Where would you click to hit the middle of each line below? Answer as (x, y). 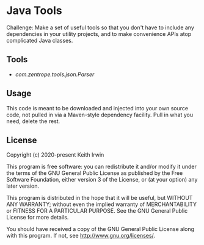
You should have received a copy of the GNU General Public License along (100, 229)
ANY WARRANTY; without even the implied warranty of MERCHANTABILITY (102, 204)
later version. (23, 186)
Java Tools (34, 11)
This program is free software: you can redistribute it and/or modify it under (101, 167)
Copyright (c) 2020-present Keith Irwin (55, 155)
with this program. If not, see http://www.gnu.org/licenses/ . (81, 236)
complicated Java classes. (40, 40)
